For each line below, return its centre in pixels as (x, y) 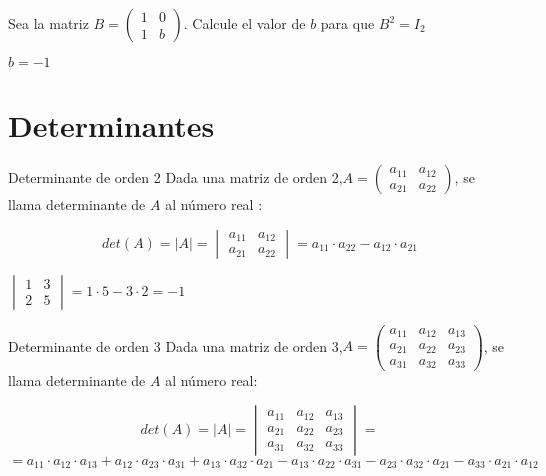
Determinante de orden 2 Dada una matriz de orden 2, (175, 177)
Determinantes (111, 125)
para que (347, 23)
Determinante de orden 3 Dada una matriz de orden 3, (175, 345)
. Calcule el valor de (244, 23)
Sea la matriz (48, 23)
